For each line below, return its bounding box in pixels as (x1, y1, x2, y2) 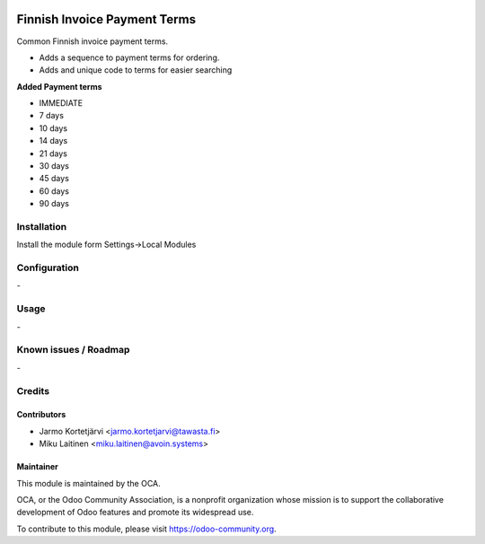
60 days (39, 185, 69, 197)
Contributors (16, 409, 66, 420)
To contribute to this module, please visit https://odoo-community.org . (16, 523, 278, 534)
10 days (39, 122, 67, 134)
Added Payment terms (16, 81, 102, 92)
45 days (39, 173, 69, 184)
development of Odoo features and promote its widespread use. (16, 507, 254, 518)
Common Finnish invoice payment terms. (16, 36, 169, 47)
